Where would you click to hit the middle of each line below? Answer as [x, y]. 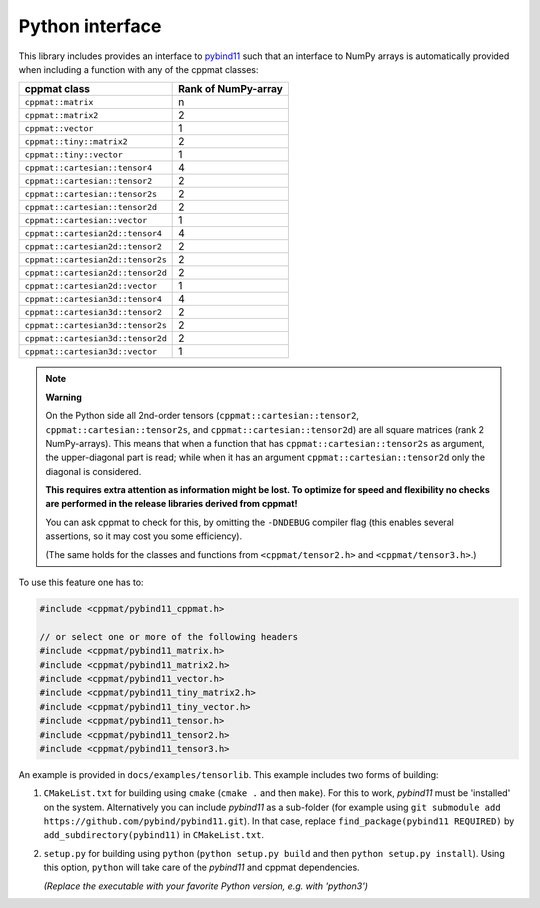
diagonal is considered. [93, 471]
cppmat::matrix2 [61, 115]
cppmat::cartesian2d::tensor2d [95, 272]
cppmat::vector [59, 128]
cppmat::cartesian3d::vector [91, 351]
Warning [63, 397]
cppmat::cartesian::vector [86, 220]
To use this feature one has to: [81, 582]
